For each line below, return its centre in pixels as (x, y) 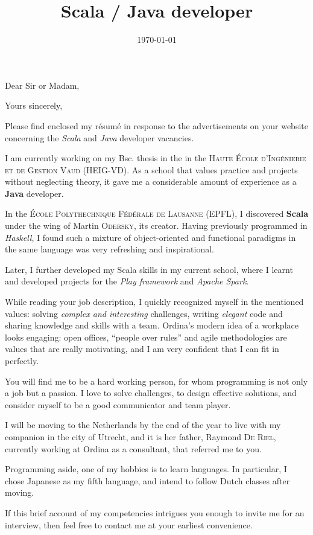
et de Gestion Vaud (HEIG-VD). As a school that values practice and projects (151, 169)
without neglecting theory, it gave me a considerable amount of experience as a (151, 181)
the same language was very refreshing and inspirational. (109, 249)
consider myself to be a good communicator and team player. (118, 404)
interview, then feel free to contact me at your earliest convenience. (129, 524)
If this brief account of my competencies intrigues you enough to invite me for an (155, 512)
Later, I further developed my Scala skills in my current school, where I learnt (149, 269)
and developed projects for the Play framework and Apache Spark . (127, 281)
